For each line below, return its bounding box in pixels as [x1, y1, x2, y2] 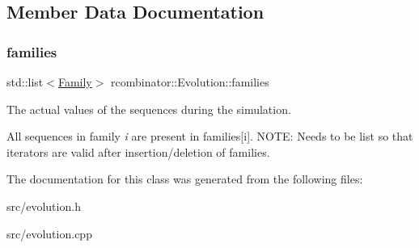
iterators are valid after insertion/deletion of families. [6, 143, 270, 160]
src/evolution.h [6, 197, 81, 214]
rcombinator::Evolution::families [111, 74, 269, 90]
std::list [6, 74, 44, 90]
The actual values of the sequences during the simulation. [6, 100, 291, 117]
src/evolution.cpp [6, 225, 92, 242]
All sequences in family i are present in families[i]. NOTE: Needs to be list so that [6, 128, 413, 145]
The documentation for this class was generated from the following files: [6, 170, 363, 187]
